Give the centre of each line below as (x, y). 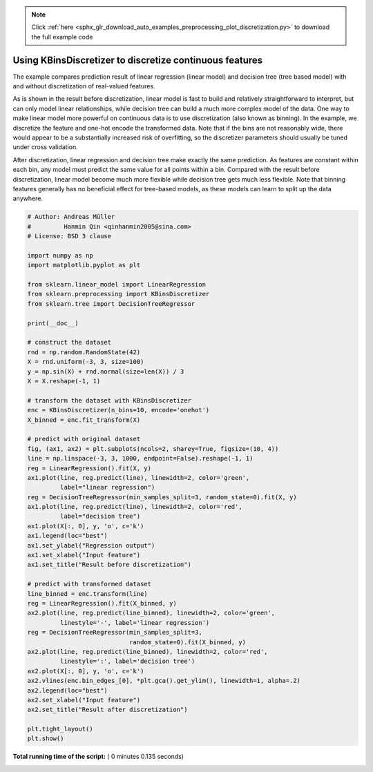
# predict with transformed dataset (89, 584)
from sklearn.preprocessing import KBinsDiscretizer (118, 294)
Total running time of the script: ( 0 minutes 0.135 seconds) (98, 757)
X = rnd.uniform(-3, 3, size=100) (86, 362)
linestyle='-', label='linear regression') (135, 623)
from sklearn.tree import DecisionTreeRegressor (111, 303)
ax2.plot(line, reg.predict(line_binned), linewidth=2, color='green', (151, 613)
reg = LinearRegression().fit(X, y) (89, 468)
